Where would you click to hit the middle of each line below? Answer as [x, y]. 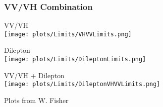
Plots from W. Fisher [36, 100]
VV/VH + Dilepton [34, 75]
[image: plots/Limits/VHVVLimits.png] [68, 34]
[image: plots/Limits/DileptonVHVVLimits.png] [82, 84]
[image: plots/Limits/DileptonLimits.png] [75, 59]
